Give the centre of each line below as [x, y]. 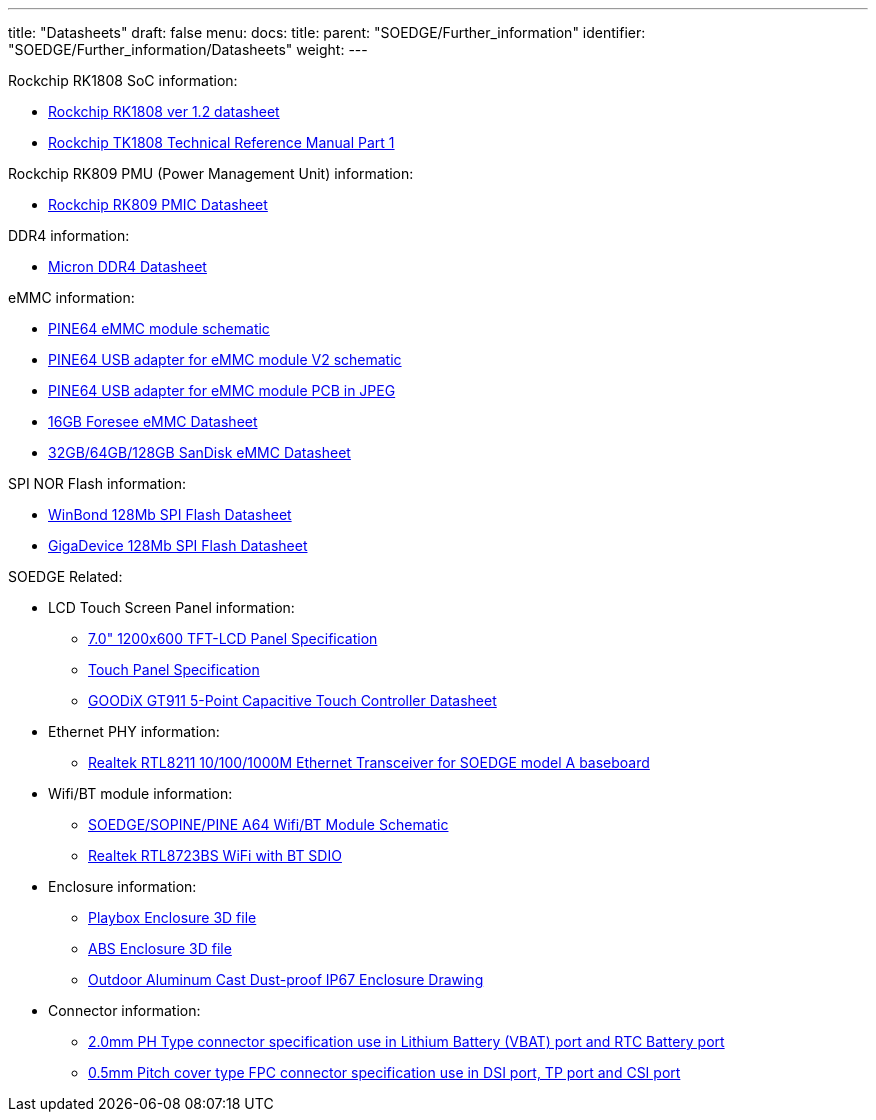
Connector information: [124, 1010]
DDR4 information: [69, 235]
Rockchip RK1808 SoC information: [123, 80]
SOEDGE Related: [65, 576]
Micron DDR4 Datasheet [127, 266]
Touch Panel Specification [174, 669]
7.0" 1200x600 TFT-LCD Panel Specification [233, 638]
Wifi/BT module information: [140, 793]
